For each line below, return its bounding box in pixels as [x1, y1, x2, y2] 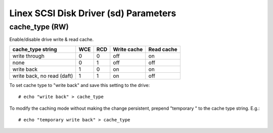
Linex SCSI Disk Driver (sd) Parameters [9, 8, 176, 19]
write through [12, 52, 45, 59]
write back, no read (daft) [12, 72, 73, 79]
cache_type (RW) [9, 22, 69, 31]
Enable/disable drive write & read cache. [9, 36, 94, 42]
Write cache [113, 46, 143, 53]
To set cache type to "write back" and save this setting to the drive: [9, 82, 150, 88]
